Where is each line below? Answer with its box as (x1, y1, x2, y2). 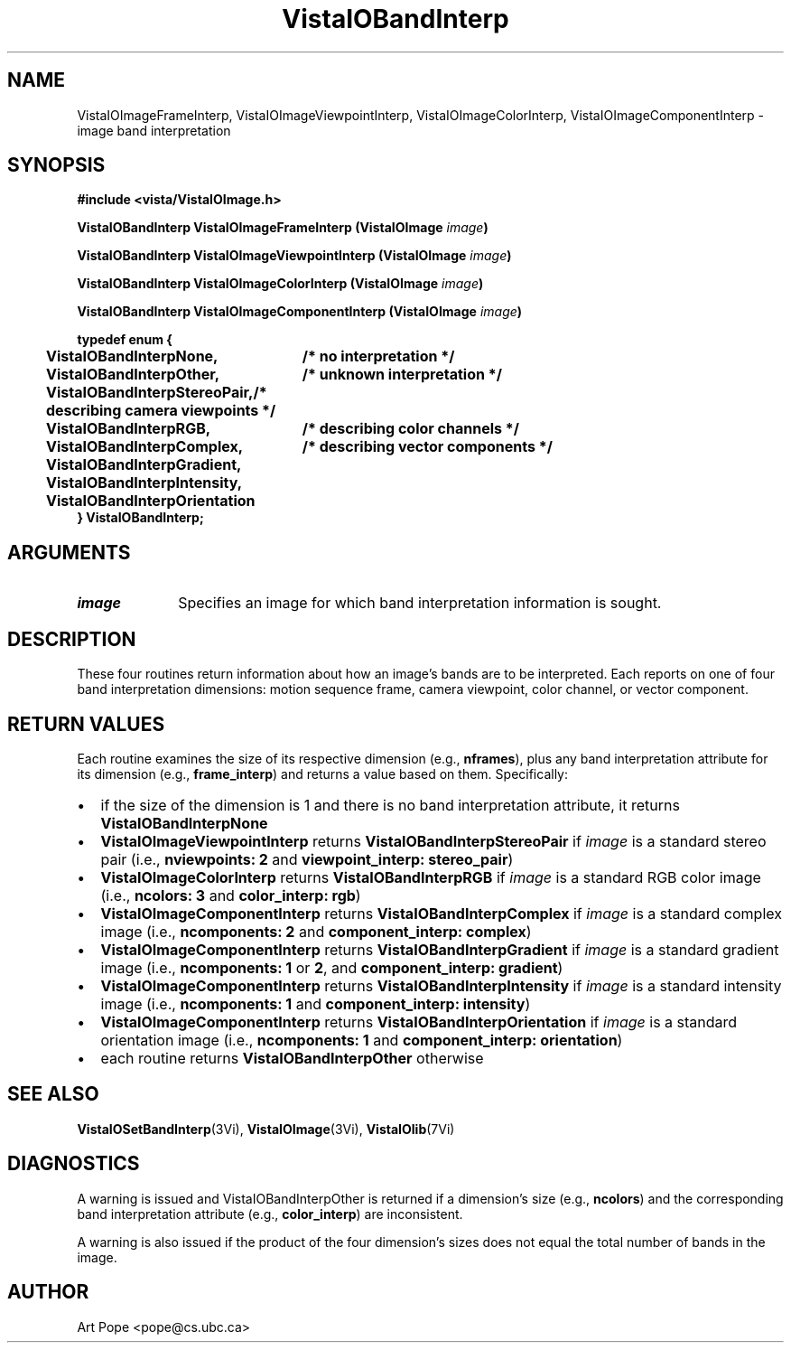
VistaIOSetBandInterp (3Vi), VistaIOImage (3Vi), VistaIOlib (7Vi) (77, 1120, 455, 1137)
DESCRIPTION (7, 627, 136, 651)
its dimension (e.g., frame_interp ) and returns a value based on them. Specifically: (77, 765, 569, 782)
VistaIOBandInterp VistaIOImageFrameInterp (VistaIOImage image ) (77, 220, 489, 236)
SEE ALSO (7, 1083, 99, 1106)
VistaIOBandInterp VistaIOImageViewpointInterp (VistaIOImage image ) (77, 248, 512, 264)
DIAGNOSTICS (7, 1152, 140, 1176)
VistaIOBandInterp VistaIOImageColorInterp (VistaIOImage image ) (77, 276, 484, 292)
